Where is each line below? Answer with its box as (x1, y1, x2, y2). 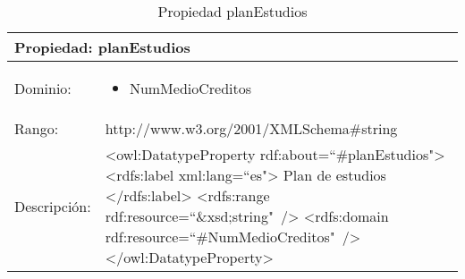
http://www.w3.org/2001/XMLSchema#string (105, 118, 398, 139)
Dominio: (14, 78, 72, 98)
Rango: (14, 118, 59, 139)
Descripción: (14, 195, 91, 216)
